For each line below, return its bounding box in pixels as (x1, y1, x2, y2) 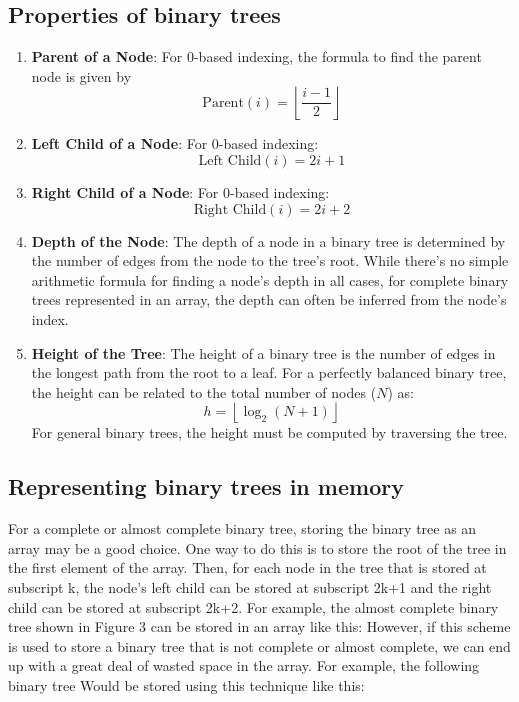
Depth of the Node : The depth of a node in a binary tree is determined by (31, 230, 506, 251)
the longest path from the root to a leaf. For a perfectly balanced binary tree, (31, 362, 507, 383)
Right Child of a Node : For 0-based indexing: (31, 181, 330, 202)
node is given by (31, 65, 132, 86)
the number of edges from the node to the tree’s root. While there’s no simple (31, 250, 509, 271)
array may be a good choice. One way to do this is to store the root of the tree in (8, 537, 507, 558)
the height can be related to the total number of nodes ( (31, 381, 377, 402)
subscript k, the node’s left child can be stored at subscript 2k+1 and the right (8, 576, 492, 597)
